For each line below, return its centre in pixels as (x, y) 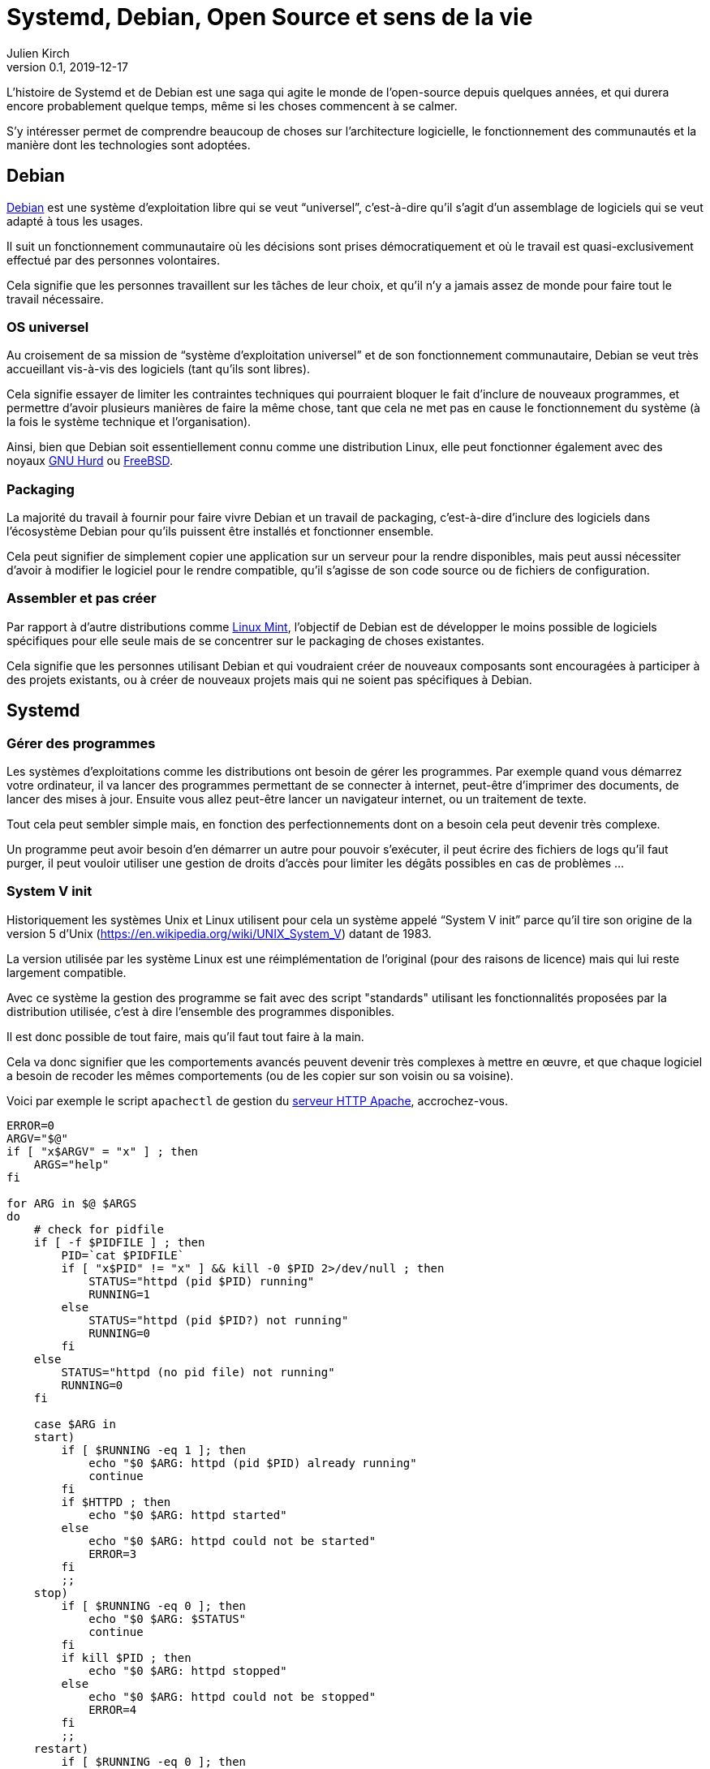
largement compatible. (67, 972)
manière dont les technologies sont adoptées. (129, 144)
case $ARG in (75, 1424)
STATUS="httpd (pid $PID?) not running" (219, 1320)
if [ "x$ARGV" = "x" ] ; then (103, 1151)
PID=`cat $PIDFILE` (123, 1255)
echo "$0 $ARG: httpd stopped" (188, 1670)
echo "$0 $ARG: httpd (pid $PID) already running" (253, 1463)
